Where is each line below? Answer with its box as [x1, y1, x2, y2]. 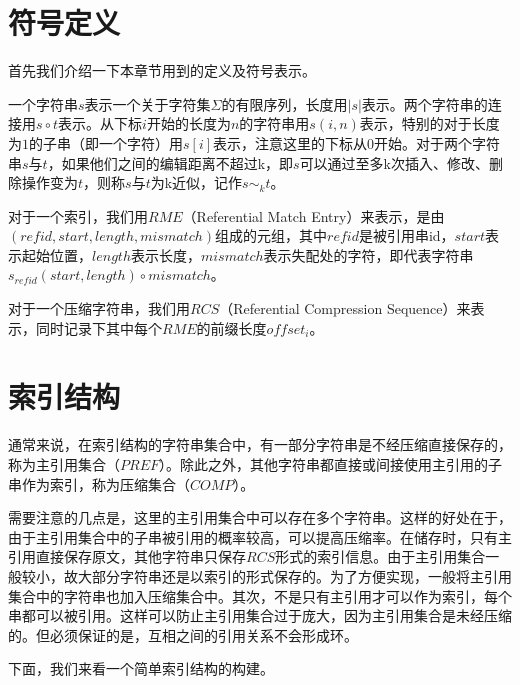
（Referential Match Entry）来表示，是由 [182, 205, 445, 226]
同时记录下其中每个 [35, 317, 162, 338]
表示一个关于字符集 [84, 93, 211, 114]
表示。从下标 [58, 113, 143, 134]
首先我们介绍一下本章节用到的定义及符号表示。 [8, 60, 316, 81]
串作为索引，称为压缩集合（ [8, 473, 190, 494]
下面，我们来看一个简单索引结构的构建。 [8, 658, 274, 679]
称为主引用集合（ [8, 453, 120, 474]
